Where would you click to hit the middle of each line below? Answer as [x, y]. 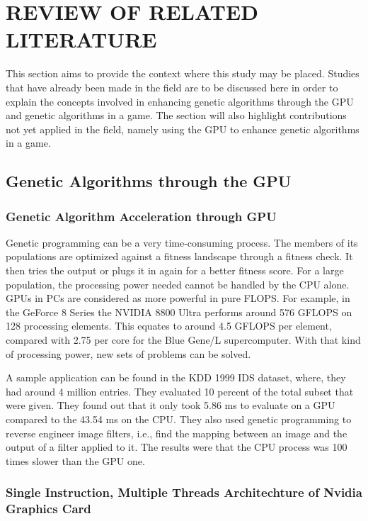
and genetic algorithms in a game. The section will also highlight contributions [176, 115]
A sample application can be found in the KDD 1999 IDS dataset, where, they [176, 377]
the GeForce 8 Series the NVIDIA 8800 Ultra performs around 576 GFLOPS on [179, 312]
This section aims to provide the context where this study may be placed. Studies [183, 73]
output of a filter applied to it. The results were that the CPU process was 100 [177, 447]
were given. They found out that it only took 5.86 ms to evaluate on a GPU [171, 405]
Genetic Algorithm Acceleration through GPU [141, 216]
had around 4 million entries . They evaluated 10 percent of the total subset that [180, 391]
